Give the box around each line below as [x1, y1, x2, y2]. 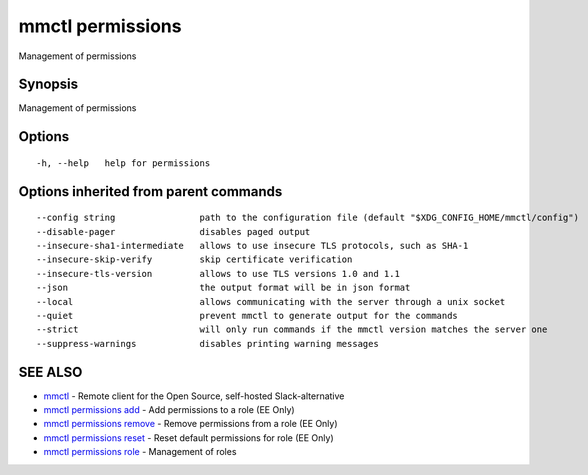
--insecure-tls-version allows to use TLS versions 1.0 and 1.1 [36, 268, 400, 279]
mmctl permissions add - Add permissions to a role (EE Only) [43, 404, 295, 416]
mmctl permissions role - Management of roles [43, 446, 237, 458]
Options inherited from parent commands [18, 183, 283, 200]
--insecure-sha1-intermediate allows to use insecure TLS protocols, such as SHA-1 [36, 240, 469, 252]
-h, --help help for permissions [36, 157, 211, 169]
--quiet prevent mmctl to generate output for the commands [36, 310, 459, 321]
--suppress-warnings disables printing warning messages [36, 338, 379, 349]
